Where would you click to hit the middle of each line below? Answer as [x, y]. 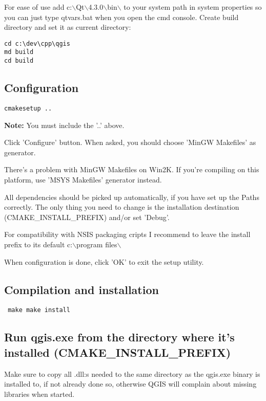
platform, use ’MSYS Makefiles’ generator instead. [83, 179]
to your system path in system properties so [193, 7]
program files [97, 244]
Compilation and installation [81, 289]
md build [19, 52]
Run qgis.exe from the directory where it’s [119, 337]
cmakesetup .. [28, 108]
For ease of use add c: [38, 7]
